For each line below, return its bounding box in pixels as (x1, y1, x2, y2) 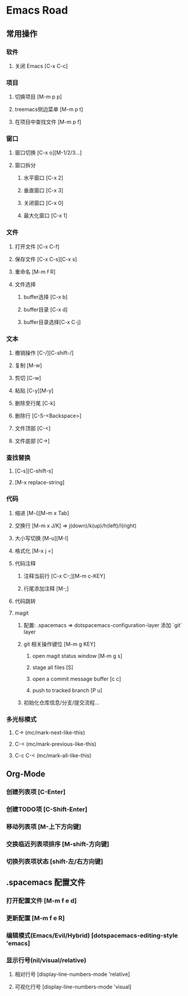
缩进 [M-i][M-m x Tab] (14, 509, 69, 516)
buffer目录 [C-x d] (23, 306, 68, 313)
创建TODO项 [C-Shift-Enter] (6, 805, 87, 814)
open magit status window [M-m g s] (32, 652, 123, 659)
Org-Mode (6, 769, 46, 779)
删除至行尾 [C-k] (14, 400, 56, 407)
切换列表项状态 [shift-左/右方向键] (6, 857, 103, 865)
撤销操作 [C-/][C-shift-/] (14, 349, 74, 356)
